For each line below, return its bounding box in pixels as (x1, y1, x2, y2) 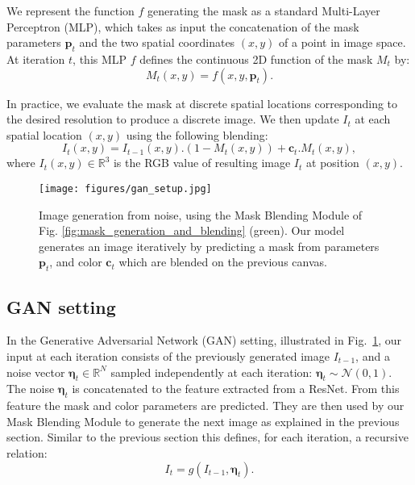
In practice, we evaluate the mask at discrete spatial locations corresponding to (6, 94, 398, 111)
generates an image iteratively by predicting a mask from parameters (39, 237, 380, 254)
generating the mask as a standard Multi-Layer (147, 2, 380, 19)
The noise (6, 380, 55, 397)
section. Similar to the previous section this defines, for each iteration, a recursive (6, 429, 409, 445)
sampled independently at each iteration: (110, 363, 313, 380)
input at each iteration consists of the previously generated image (6, 347, 330, 364)
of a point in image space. (279, 34, 406, 51)
